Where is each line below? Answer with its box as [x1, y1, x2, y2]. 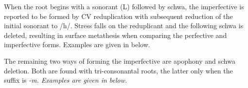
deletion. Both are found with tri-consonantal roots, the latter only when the [4, 65, 233, 75]
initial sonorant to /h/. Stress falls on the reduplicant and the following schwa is [4, 20, 244, 31]
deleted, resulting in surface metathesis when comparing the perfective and [4, 30, 227, 40]
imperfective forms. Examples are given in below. [4, 39, 150, 50]
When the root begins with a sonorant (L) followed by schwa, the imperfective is [4, 1, 244, 11]
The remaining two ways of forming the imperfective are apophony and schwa [4, 55, 235, 66]
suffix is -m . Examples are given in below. [4, 75, 127, 85]
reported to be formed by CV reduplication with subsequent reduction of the [4, 11, 233, 21]
